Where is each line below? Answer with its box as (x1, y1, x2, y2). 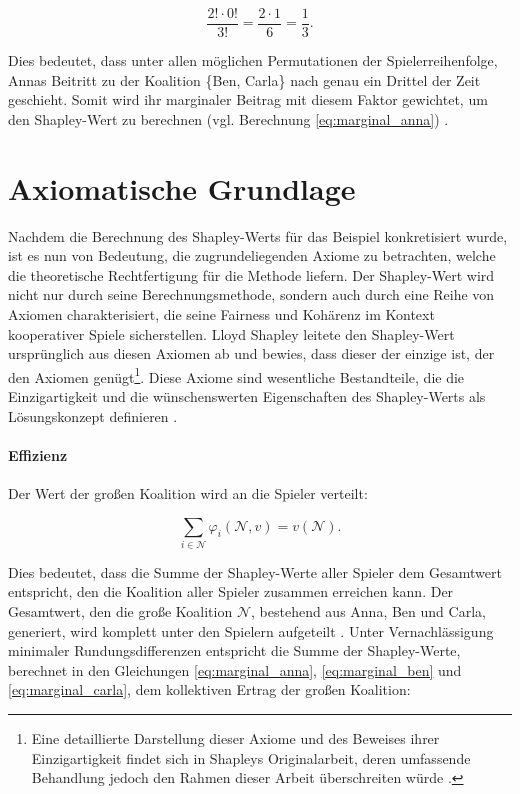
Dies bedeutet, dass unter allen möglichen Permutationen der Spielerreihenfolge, (8, 50, 498, 71)
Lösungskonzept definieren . (8, 405, 178, 426)
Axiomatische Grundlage (8, 167, 356, 208)
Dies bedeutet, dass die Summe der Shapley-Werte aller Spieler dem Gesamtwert (8, 561, 502, 582)
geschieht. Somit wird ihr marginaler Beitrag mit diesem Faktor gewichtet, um (8, 89, 488, 110)
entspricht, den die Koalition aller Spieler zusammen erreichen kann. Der (8, 581, 454, 602)
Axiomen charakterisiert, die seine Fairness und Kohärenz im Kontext (8, 303, 435, 324)
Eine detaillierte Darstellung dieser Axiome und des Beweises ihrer (31, 728, 440, 749)
